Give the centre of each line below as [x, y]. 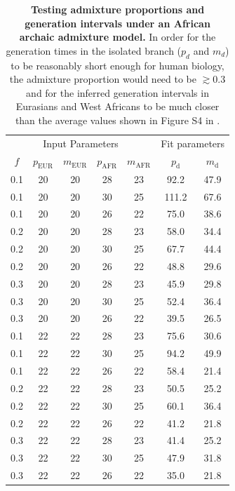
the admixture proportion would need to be [103, 79]
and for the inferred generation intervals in [117, 92]
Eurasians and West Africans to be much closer [117, 106]
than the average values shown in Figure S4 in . [117, 120]
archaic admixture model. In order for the [117, 37]
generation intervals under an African [117, 23]
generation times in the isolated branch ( [94, 50]
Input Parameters [81, 143]
